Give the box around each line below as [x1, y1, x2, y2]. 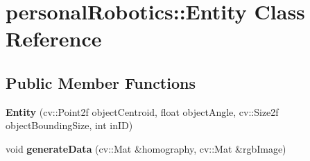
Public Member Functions [6, 71, 196, 93]
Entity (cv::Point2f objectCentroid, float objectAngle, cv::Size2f [6, 104, 279, 119]
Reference [6, 24, 102, 53]
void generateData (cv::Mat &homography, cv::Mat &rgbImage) [6, 141, 286, 155]
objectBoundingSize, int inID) [6, 118, 133, 133]
